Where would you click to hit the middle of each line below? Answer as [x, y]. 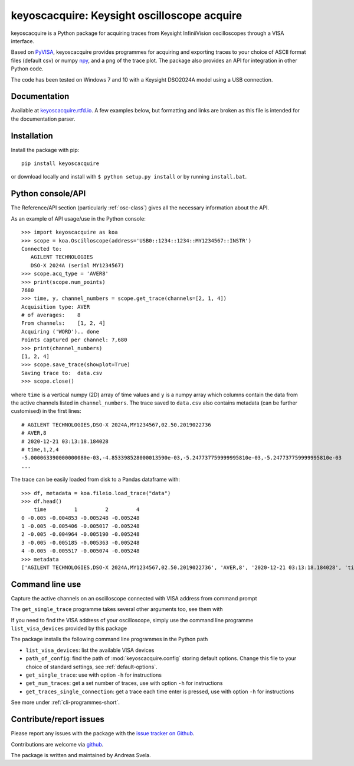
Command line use [46, 584]
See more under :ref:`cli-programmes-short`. [65, 702]
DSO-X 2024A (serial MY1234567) [77, 265]
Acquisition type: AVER [56, 307]
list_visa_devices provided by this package [69, 628]
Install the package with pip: [45, 150]
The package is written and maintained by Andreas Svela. [81, 755]
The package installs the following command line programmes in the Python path [109, 639]
